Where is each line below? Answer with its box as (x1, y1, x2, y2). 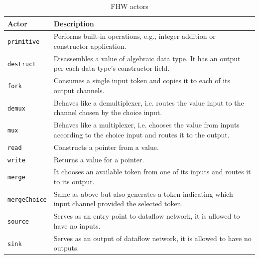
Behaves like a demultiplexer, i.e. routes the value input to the (53, 97, 244, 108)
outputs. (53, 243, 79, 253)
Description (53, 18, 94, 28)
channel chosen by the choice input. (53, 107, 162, 118)
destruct (7, 60, 36, 68)
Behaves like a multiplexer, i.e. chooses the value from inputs (53, 120, 240, 130)
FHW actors (111, 1, 148, 11)
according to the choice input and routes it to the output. (53, 129, 230, 139)
